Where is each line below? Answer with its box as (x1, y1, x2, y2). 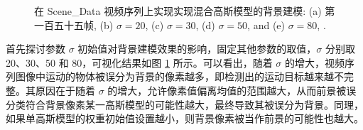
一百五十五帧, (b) (34, 17, 114, 32)
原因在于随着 (35, 82, 95, 97)
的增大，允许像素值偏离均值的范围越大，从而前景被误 (107, 82, 357, 97)
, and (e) (247, 17, 286, 32)
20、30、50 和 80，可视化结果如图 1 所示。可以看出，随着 (6, 55, 273, 70)
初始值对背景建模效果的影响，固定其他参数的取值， (77, 41, 317, 56)
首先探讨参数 (6, 41, 65, 56)
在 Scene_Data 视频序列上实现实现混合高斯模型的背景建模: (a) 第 (34, 4, 335, 18)
